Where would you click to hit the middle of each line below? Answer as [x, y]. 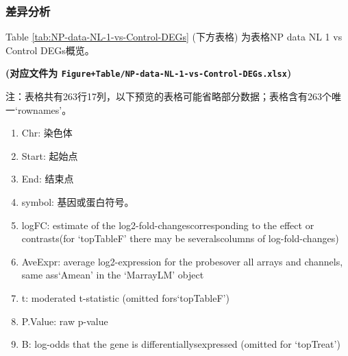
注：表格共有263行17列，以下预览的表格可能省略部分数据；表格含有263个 [169, 96]
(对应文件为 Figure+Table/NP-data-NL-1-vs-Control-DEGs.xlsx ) [149, 73]
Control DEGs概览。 [50, 50]
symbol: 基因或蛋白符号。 [78, 202]
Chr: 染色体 [47, 133]
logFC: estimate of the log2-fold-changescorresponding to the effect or [168, 225]
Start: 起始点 [50, 155]
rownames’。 [45, 109]
